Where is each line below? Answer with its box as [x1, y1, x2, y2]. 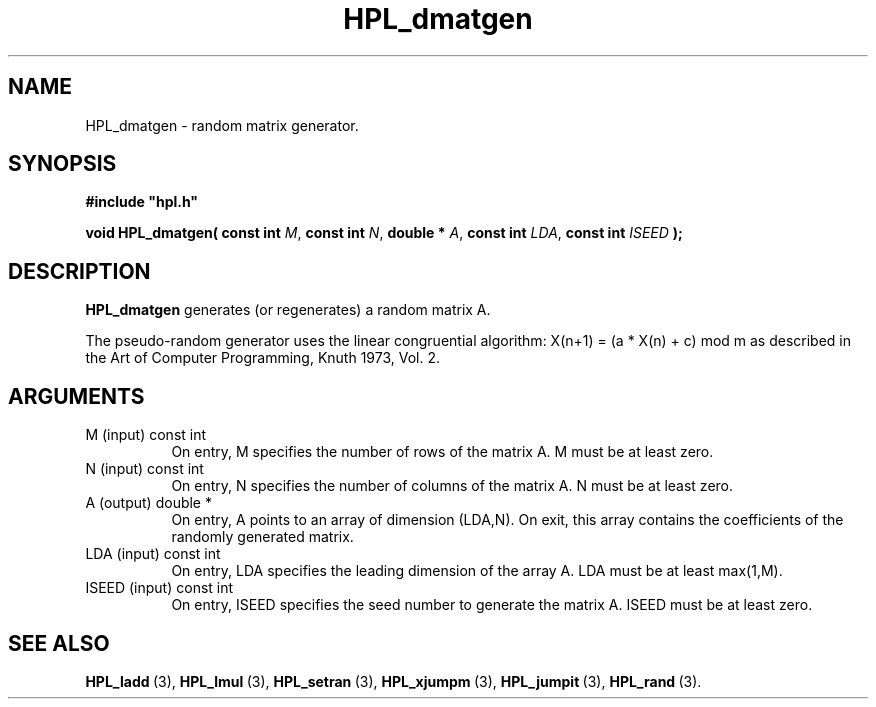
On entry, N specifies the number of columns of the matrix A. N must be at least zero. [171, 477, 734, 495]
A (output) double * [85, 494, 212, 512]
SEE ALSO [8, 630, 110, 656]
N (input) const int [85, 460, 204, 478]
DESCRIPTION [8, 258, 151, 284]
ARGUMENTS [8, 383, 145, 409]
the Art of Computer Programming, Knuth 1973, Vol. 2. [85, 349, 441, 367]
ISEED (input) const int [85, 579, 234, 597]
